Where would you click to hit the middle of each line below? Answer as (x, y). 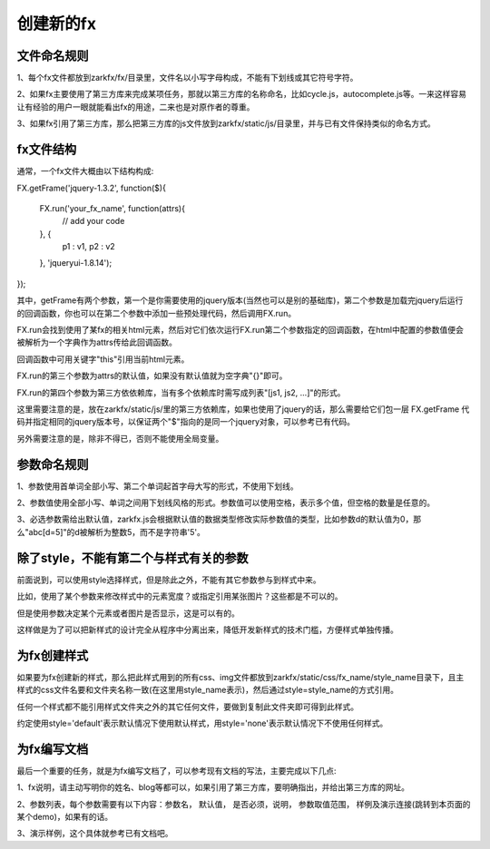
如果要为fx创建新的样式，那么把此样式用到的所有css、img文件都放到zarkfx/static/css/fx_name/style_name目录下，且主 (240, 677)
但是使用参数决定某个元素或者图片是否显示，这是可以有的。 (128, 613)
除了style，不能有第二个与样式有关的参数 (132, 558)
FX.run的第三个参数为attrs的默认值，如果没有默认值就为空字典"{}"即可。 (152, 376)
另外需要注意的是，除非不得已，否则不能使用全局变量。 (120, 438)
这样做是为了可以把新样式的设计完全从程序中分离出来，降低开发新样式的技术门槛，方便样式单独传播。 (207, 629)
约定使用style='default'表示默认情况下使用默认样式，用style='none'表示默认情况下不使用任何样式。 (202, 723)
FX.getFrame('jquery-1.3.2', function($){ (92, 188)
